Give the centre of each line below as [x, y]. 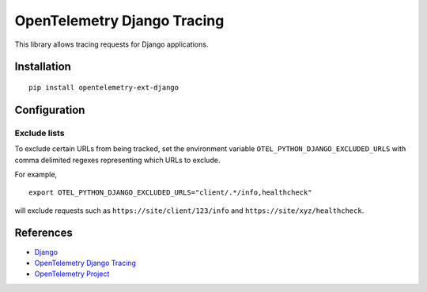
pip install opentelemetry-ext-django [104, 87]
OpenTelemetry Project [72, 274]
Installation [43, 67]
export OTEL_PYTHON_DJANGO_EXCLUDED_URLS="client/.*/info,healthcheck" [170, 193]
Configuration [50, 110]
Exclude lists [40, 133]
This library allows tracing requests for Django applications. [111, 44]
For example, [36, 174]
